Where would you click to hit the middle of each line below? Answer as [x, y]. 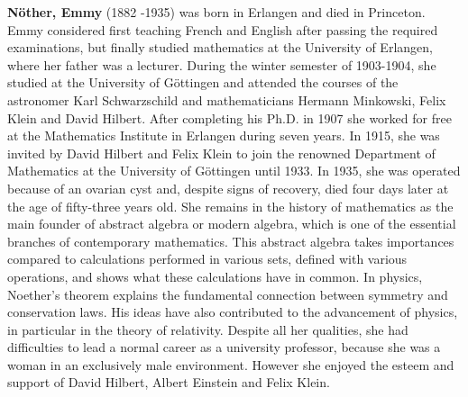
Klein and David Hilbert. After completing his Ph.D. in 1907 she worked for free [229, 117]
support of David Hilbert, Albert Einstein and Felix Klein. [169, 382]
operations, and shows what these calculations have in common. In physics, [215, 276]
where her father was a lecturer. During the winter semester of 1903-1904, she [222, 64]
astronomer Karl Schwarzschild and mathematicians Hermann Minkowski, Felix [227, 99]
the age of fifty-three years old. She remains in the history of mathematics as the [230, 206]
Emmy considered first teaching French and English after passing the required [223, 29]
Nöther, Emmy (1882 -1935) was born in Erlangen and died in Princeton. [216, 12]
